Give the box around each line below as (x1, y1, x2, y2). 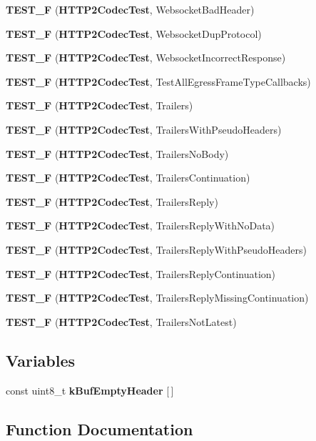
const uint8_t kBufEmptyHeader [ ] (6, 382, 174, 397)
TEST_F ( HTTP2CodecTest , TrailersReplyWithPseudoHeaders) (6, 242, 307, 257)
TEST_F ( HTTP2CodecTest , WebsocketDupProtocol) (6, 26, 262, 41)
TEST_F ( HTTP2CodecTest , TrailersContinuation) (6, 170, 250, 185)
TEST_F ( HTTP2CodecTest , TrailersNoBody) (6, 146, 229, 161)
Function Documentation (6, 417, 193, 440)
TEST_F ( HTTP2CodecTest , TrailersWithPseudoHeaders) (6, 122, 282, 137)
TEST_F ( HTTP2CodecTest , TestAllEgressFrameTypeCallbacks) (6, 74, 311, 89)
